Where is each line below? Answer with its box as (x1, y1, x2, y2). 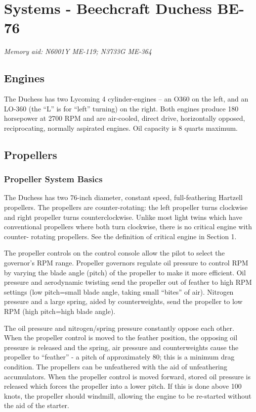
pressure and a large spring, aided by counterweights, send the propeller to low (4, 296, 243, 307)
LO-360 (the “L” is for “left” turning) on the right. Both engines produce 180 (4, 103, 239, 113)
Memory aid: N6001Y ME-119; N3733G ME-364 (4, 46, 152, 56)
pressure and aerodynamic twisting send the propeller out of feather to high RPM (4, 277, 252, 287)
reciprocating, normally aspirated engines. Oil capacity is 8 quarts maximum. (4, 122, 238, 133)
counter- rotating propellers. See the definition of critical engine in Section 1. (4, 231, 237, 241)
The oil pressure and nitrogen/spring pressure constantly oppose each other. (4, 322, 234, 333)
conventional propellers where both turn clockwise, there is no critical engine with (4, 221, 252, 232)
